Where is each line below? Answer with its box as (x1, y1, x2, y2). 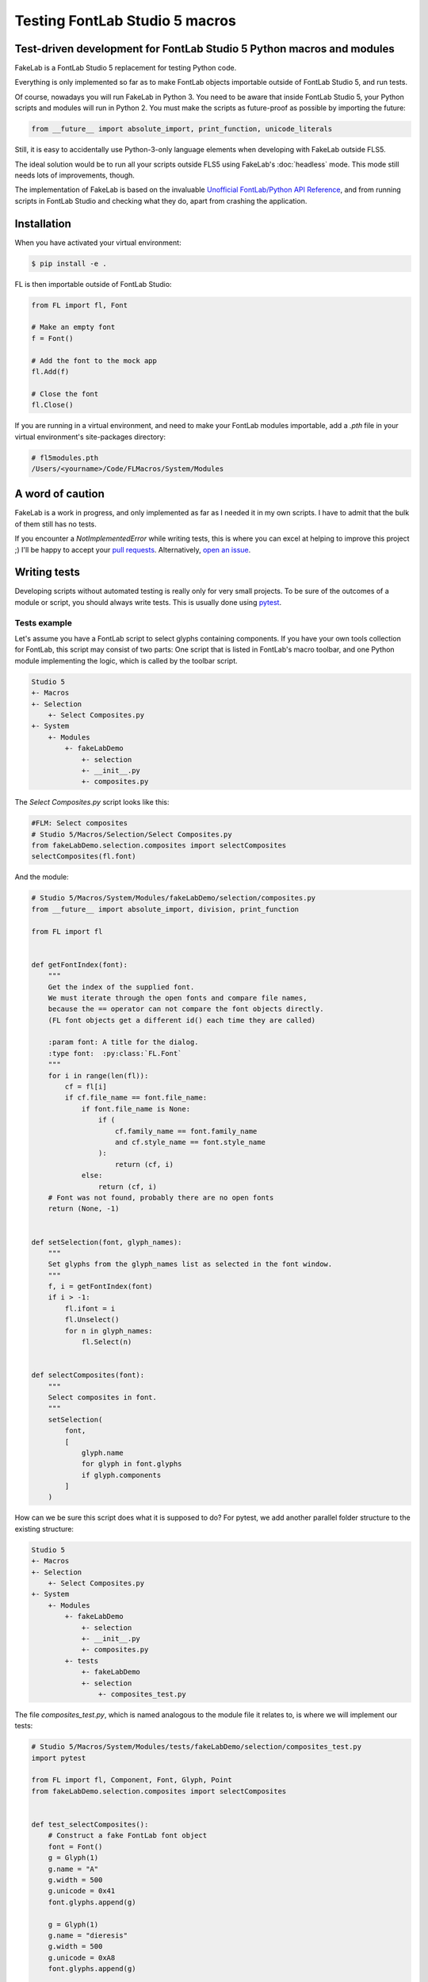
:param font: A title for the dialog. (48, 1038, 199, 1046)
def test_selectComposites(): (31, 1820, 149, 1829)
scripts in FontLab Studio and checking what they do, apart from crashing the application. (14, 196, 308, 205)
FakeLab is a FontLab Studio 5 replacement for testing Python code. (14, 63, 237, 73)
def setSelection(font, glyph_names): (31, 1238, 182, 1246)
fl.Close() (31, 400, 74, 410)
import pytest (31, 1753, 86, 1762)
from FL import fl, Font (31, 300, 128, 309)
